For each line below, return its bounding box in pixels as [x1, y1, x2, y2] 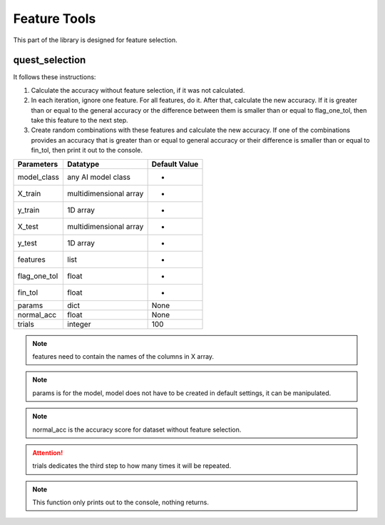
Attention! [32, 448, 63, 457]
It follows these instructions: [13, 73, 96, 81]
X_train [17, 188, 41, 198]
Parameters [17, 159, 58, 169]
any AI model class [67, 172, 131, 182]
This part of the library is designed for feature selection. [13, 36, 178, 44]
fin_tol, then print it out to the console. [31, 146, 143, 155]
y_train [17, 205, 40, 215]
